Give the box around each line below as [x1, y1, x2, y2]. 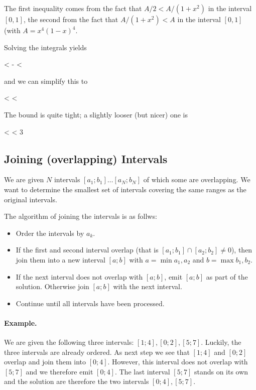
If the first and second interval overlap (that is [16, 244, 159, 255]
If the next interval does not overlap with [16, 271, 143, 282]
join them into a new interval [16, 254, 105, 265]
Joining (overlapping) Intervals [4, 151, 168, 166]
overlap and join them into [4, 356, 86, 367]
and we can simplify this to [4, 75, 88, 86]
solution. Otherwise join [16, 281, 89, 292]
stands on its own [194, 366, 248, 376]
